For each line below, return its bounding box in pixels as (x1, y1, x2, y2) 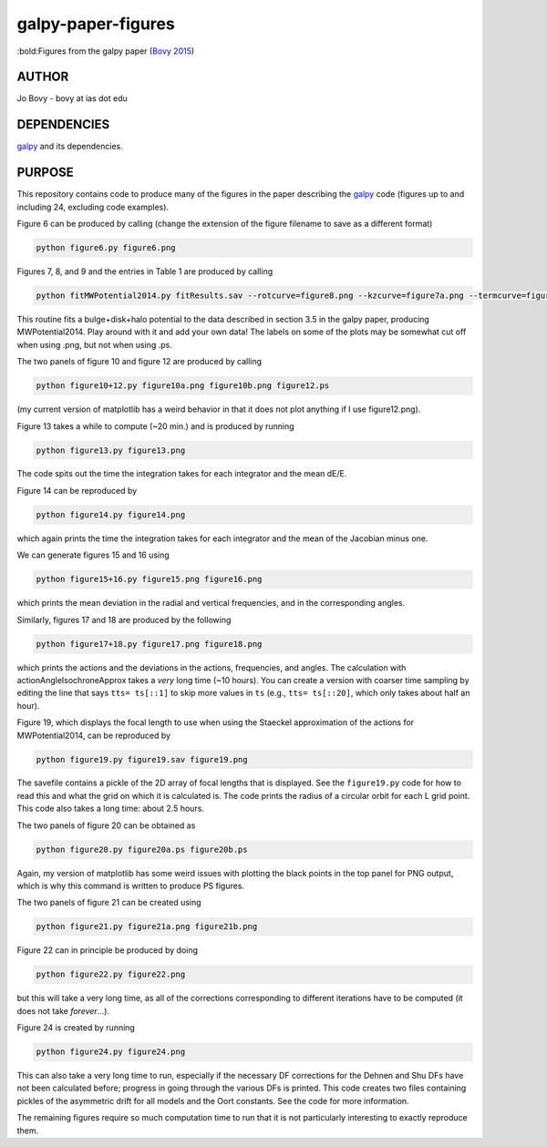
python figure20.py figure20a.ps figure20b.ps (36, 844, 248, 855)
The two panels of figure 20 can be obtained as (16, 820, 196, 831)
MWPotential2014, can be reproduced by (16, 730, 171, 741)
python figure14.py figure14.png (36, 509, 186, 519)
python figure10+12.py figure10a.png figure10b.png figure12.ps (36, 381, 330, 391)
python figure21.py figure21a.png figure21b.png (36, 921, 258, 932)
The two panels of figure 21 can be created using (16, 897, 201, 908)
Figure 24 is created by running (16, 1022, 136, 1033)
